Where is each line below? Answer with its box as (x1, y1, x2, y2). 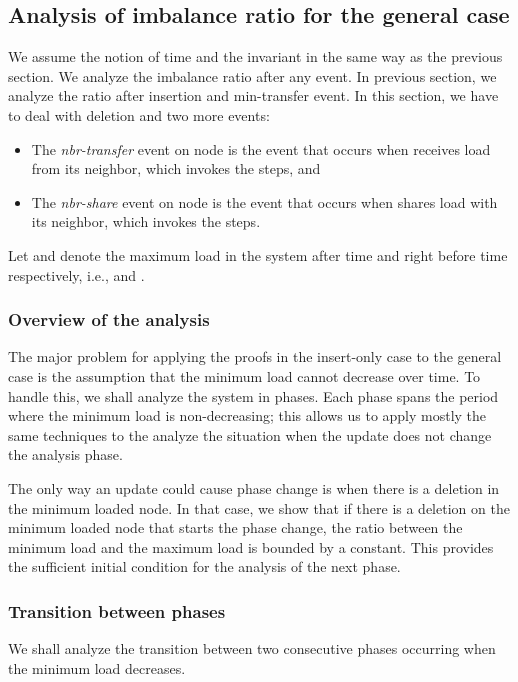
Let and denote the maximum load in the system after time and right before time (8, 244, 508, 265)
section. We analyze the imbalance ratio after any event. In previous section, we (8, 65, 497, 86)
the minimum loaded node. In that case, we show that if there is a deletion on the (8, 497, 510, 518)
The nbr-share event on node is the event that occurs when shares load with (31, 191, 498, 212)
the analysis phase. (8, 444, 123, 465)
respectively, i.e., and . (8, 264, 145, 285)
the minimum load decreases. (8, 657, 186, 678)
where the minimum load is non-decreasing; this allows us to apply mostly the (8, 405, 487, 426)
